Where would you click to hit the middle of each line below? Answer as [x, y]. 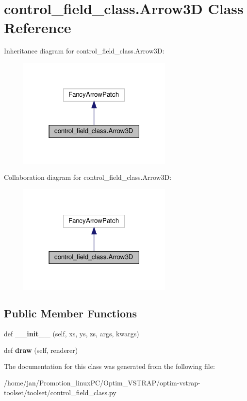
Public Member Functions [70, 313]
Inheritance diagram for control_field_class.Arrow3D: [84, 51]
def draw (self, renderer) [41, 350]
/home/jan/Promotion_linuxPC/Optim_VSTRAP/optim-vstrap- [102, 382]
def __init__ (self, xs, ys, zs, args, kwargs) [72, 334]
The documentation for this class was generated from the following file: [109, 366]
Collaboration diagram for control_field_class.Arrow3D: [88, 177]
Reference [38, 27]
